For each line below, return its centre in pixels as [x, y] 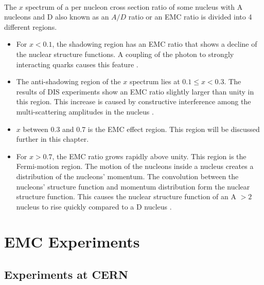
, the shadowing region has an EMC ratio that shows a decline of [155, 44]
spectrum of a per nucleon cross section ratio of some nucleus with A [134, 6]
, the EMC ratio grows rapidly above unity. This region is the [149, 156]
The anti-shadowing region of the [68, 81]
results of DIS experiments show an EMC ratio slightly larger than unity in [135, 91]
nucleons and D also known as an [57, 17]
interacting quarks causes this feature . [77, 64]
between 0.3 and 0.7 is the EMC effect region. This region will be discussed [141, 129]
